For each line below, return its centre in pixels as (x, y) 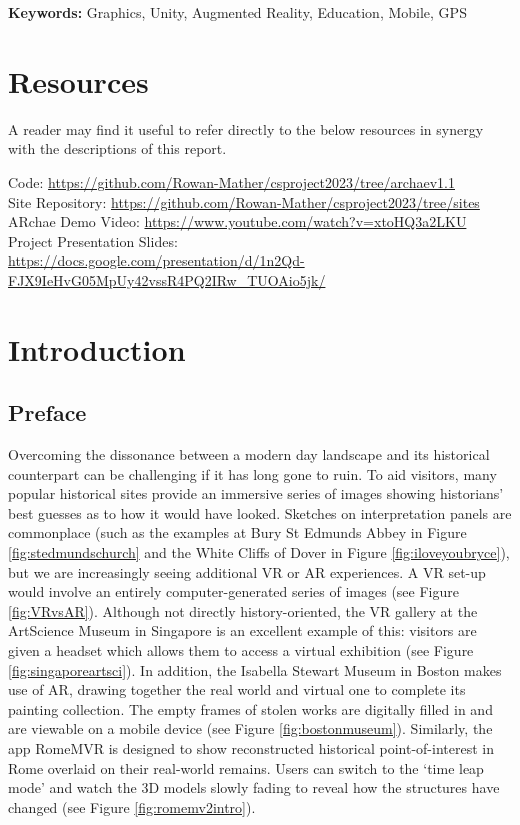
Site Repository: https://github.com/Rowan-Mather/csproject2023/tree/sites (244, 201)
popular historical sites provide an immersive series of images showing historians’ (256, 493)
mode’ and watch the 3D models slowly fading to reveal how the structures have (254, 787)
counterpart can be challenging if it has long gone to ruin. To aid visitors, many (252, 473)
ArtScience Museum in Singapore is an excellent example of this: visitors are (242, 630)
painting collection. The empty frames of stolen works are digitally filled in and (250, 708)
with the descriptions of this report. (117, 148)
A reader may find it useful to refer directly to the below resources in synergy (246, 128)
